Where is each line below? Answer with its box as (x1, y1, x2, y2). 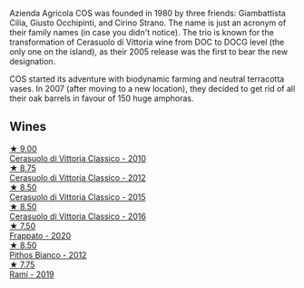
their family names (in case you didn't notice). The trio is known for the (9, 27, 274, 37)
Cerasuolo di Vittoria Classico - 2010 (9, 153, 147, 164)
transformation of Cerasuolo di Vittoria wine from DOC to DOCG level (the (9, 36, 285, 47)
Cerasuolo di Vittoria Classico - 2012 (9, 172, 147, 183)
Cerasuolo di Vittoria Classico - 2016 (9, 211, 147, 222)
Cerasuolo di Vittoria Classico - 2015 (9, 191, 146, 203)
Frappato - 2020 (9, 230, 72, 241)
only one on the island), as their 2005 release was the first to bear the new (9, 46, 289, 57)
